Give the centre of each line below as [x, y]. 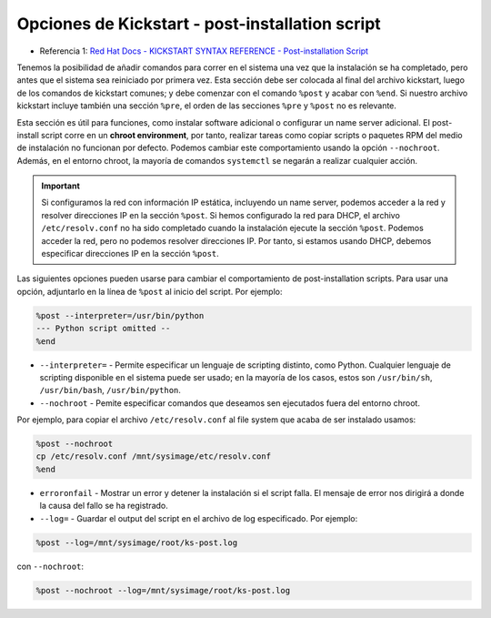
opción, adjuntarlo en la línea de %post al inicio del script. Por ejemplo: [150, 291]
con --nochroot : [50, 566]
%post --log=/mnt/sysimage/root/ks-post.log [137, 542]
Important [61, 186]
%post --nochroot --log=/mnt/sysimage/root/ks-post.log [163, 590]
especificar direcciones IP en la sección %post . [130, 254]
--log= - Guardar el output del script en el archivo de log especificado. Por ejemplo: [199, 518]
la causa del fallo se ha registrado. [104, 506]
